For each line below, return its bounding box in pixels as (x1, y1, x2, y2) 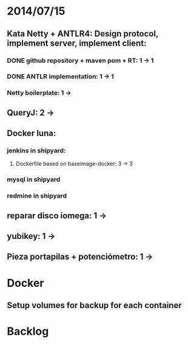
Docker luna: (7, 128, 56, 139)
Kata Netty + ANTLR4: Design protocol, (7, 29, 159, 39)
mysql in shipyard (7, 175, 61, 184)
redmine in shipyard (7, 191, 67, 200)
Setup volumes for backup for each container (7, 300, 183, 311)
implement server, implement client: (7, 38, 147, 48)
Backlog (7, 325, 49, 339)
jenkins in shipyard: (7, 146, 66, 155)
